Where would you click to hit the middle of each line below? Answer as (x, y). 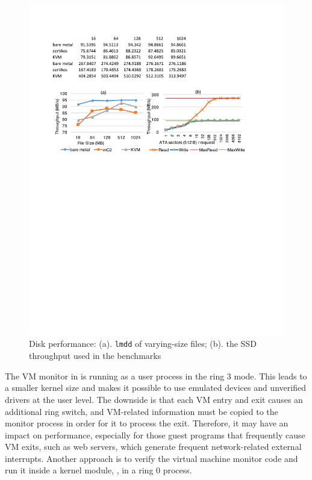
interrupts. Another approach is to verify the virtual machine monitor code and (151, 458)
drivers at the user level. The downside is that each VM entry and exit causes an (154, 399)
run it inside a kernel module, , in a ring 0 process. (98, 470)
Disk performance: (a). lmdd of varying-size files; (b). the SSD (143, 344)
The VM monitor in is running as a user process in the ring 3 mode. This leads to (156, 376)
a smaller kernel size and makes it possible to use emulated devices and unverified (155, 388)
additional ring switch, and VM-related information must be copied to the (142, 411)
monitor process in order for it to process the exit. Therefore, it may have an (147, 423)
